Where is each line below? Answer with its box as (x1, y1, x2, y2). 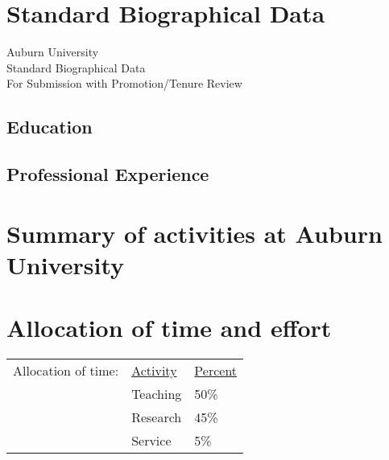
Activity (131, 361, 177, 380)
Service (131, 431, 172, 450)
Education (6, 114, 93, 139)
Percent (194, 361, 238, 380)
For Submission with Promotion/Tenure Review (6, 75, 242, 92)
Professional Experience (6, 162, 209, 187)
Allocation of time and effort (6, 311, 332, 344)
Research (131, 408, 182, 427)
